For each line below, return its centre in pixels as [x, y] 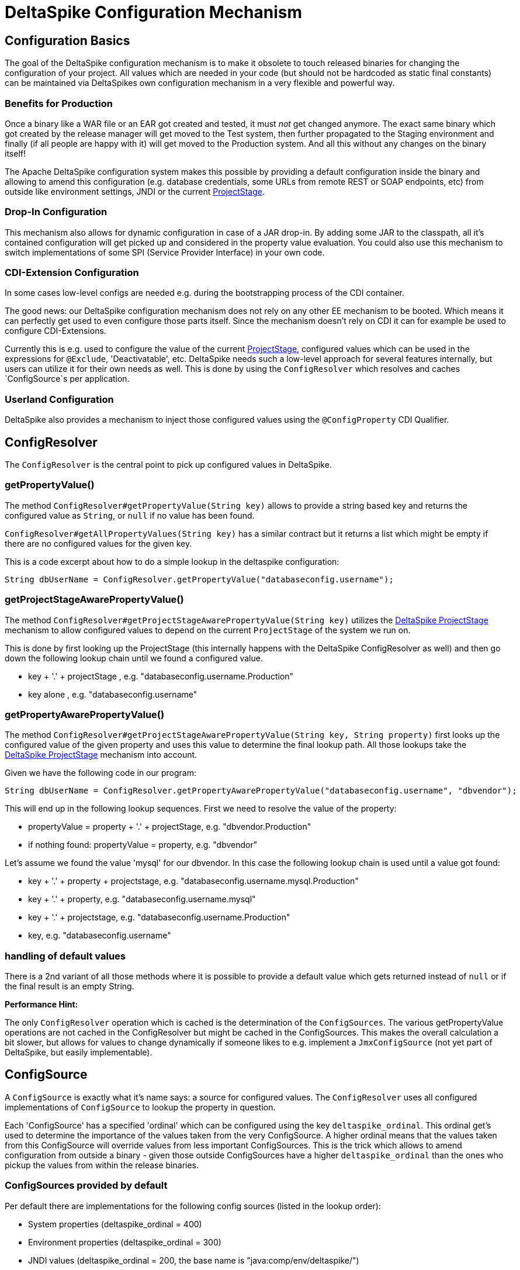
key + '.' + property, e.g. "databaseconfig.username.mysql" [142, 899]
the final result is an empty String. [70, 986]
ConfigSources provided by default [86, 1186]
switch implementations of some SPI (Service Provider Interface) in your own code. [165, 252]
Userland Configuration [59, 399]
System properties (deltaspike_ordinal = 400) [115, 1224]
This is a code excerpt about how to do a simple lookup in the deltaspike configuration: [172, 561]
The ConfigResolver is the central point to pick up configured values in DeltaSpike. [168, 465]
